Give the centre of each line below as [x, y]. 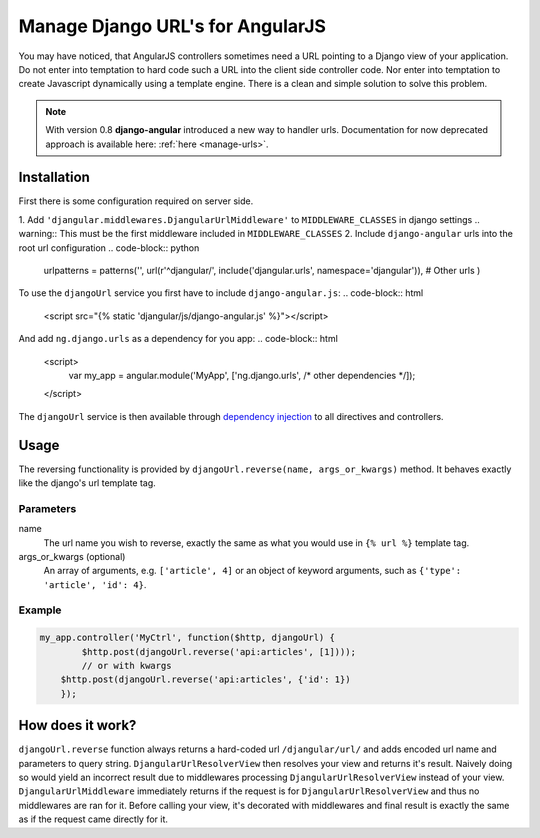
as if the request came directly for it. [93, 819]
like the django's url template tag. [87, 483]
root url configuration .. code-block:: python [109, 247]
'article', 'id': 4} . [95, 584]
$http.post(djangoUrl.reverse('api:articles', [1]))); [219, 651]
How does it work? [77, 725]
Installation [54, 177]
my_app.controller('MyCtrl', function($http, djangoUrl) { [187, 638]
